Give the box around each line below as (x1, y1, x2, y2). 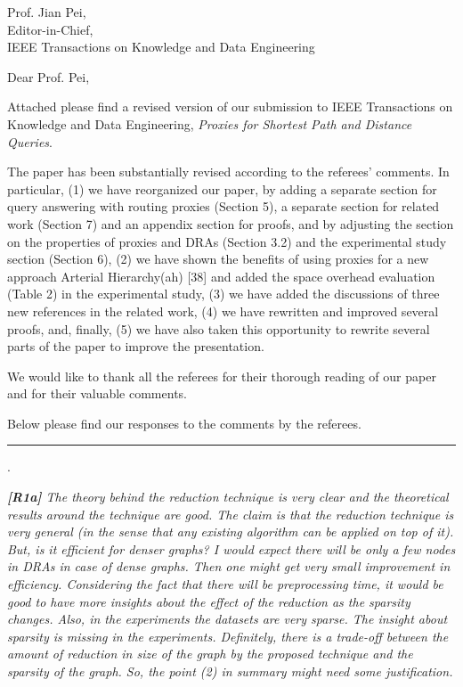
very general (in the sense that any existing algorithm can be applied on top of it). (7, 522, 454, 541)
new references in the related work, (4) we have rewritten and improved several (7, 301, 439, 320)
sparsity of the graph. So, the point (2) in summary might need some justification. (7, 662, 453, 680)
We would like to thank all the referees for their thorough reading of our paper (7, 366, 436, 385)
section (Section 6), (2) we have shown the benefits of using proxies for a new (7, 249, 429, 268)
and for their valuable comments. (7, 384, 187, 403)
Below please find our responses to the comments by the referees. (7, 413, 361, 432)
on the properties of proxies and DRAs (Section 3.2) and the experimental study (7, 232, 447, 250)
